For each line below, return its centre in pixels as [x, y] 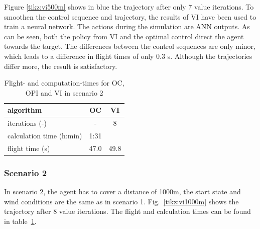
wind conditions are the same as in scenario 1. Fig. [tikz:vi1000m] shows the [121, 201]
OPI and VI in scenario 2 [64, 92]
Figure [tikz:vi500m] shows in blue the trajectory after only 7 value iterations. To [129, 7]
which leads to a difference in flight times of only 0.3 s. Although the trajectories [128, 56]
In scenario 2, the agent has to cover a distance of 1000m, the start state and [122, 192]
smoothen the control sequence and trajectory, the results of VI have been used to [130, 16]
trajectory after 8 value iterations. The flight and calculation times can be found [127, 211]
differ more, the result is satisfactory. [61, 66]
